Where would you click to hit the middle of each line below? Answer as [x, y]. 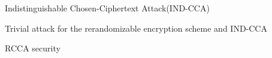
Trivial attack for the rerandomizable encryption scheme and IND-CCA [136, 28]
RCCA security [33, 48]
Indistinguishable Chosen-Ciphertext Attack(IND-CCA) [107, 8]
